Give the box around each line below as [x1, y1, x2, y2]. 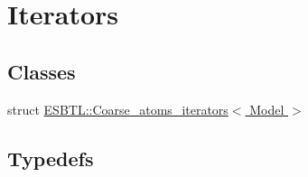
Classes [7, 57, 76, 85]
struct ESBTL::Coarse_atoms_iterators [7, 99, 229, 118]
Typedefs [7, 144, 94, 172]
